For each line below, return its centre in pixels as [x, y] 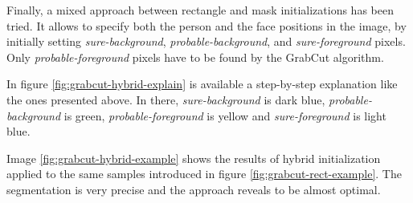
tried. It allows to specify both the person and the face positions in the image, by [206, 25]
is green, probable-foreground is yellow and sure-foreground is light [225, 115]
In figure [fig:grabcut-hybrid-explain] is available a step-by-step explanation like [202, 84]
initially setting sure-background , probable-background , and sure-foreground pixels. [206, 41]
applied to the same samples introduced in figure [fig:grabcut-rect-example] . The [204, 174]
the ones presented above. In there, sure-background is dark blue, [166, 99]
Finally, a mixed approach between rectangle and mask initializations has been [200, 10]
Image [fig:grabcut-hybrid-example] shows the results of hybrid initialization [194, 158]
